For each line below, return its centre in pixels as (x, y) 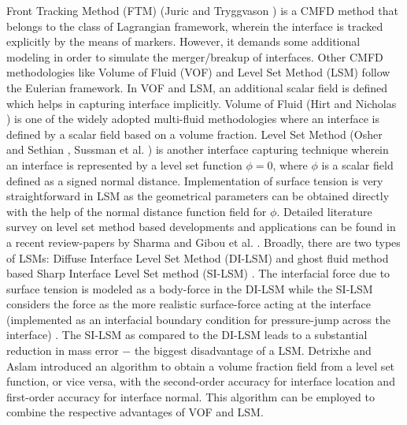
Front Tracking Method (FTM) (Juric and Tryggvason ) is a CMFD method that (202, 10)
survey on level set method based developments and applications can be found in (201, 227)
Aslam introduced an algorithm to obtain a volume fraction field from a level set (201, 365)
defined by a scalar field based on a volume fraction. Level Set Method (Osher (194, 134)
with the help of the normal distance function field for (137, 211)
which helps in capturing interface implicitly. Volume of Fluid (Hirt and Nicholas (202, 103)
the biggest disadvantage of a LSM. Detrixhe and (253, 350)
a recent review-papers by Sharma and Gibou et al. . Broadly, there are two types (203, 242)
